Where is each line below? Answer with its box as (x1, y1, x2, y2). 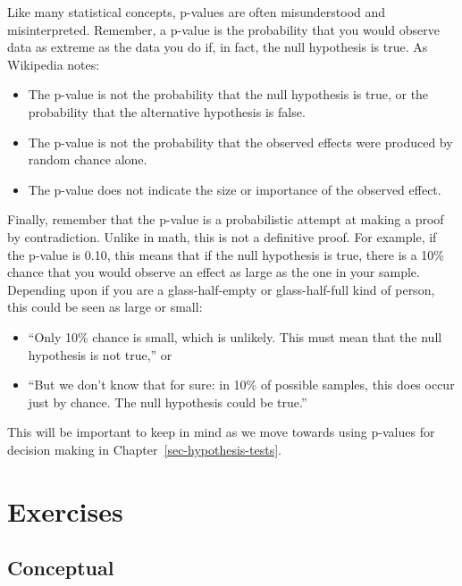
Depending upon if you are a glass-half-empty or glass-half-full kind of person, (7, 280, 435, 298)
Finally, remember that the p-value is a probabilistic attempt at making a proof (7, 210, 444, 229)
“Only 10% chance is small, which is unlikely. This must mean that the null (28, 327, 442, 346)
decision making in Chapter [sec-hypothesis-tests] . (7, 439, 281, 458)
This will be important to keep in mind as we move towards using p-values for (7, 423, 435, 441)
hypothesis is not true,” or (28, 345, 172, 364)
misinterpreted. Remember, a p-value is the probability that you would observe (7, 20, 441, 38)
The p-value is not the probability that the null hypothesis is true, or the (28, 85, 429, 104)
